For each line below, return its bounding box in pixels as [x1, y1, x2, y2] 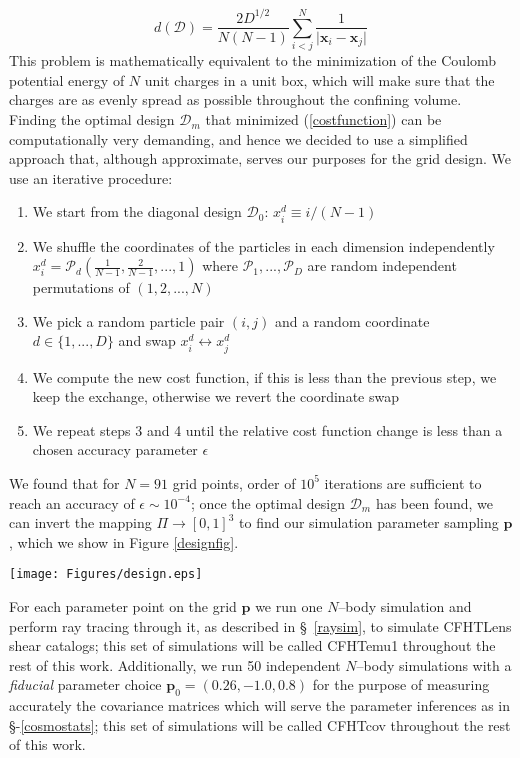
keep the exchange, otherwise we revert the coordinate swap [32, 386, 399, 407]
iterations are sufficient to [324, 472, 482, 493]
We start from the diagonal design [32, 201, 242, 222]
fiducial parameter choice [9, 674, 162, 695]
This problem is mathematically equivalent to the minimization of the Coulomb [9, 50, 497, 71]
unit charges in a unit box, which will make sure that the [144, 69, 495, 90]
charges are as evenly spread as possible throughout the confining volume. [9, 89, 462, 110]
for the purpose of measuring [312, 674, 490, 695]
